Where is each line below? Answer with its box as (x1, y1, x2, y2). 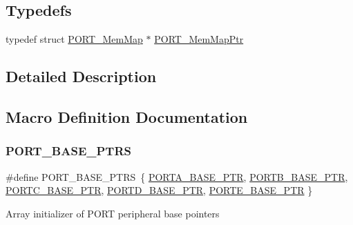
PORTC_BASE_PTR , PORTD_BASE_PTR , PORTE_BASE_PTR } (6, 183, 313, 197)
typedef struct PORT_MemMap (6, 32, 143, 46)
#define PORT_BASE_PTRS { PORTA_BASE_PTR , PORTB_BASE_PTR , (6, 169, 348, 184)
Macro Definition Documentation (6, 106, 248, 127)
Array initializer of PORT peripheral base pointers (6, 206, 220, 220)
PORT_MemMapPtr (154, 32, 244, 46)
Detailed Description (6, 66, 157, 87)
